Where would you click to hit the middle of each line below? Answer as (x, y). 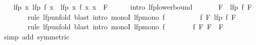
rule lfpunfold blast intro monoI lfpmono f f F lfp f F (132, 16)
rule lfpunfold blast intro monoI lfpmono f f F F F (125, 27)
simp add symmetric (36, 36)
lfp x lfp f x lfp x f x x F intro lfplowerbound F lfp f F (133, 7)
